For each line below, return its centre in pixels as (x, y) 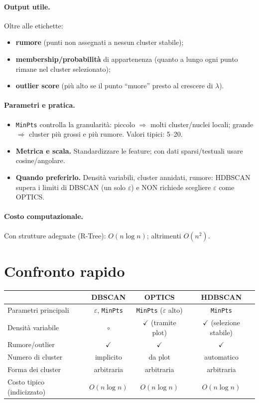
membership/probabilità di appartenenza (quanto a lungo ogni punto (127, 59)
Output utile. (27, 6)
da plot (160, 357)
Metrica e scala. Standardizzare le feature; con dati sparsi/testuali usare (129, 150)
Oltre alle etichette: (34, 25)
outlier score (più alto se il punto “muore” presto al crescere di (114, 86)
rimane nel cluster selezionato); (63, 69)
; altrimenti (164, 235)
